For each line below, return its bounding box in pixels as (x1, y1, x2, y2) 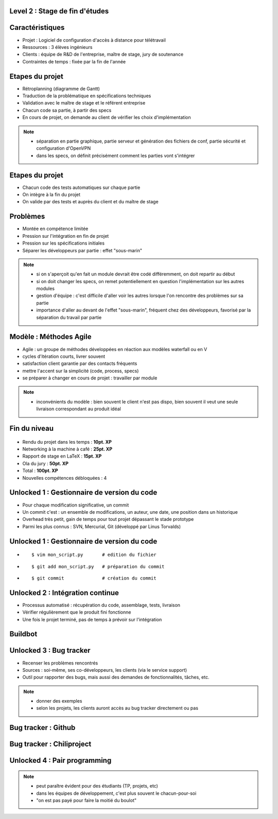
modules (36, 286, 55, 292)
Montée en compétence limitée (22, 225, 89, 232)
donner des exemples (36, 698, 82, 704)
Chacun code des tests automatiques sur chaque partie (22, 184, 141, 190)
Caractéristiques (9, 23, 65, 32)
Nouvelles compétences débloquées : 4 (22, 475, 107, 481)
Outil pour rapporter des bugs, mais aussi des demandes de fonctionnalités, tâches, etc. (22, 674, 210, 681)
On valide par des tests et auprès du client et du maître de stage (22, 199, 159, 205)
